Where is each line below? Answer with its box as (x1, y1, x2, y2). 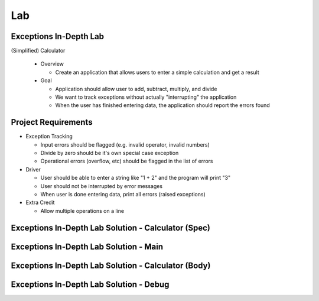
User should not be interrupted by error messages (40, 182, 162, 189)
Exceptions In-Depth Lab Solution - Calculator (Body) (11, 260, 211, 270)
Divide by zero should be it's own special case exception (40, 150, 179, 157)
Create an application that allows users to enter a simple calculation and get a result (55, 69, 259, 76)
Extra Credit (25, 199, 55, 206)
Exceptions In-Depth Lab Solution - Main (11, 241, 164, 251)
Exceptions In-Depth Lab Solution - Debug (11, 279, 170, 289)
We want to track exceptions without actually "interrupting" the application (55, 93, 237, 101)
